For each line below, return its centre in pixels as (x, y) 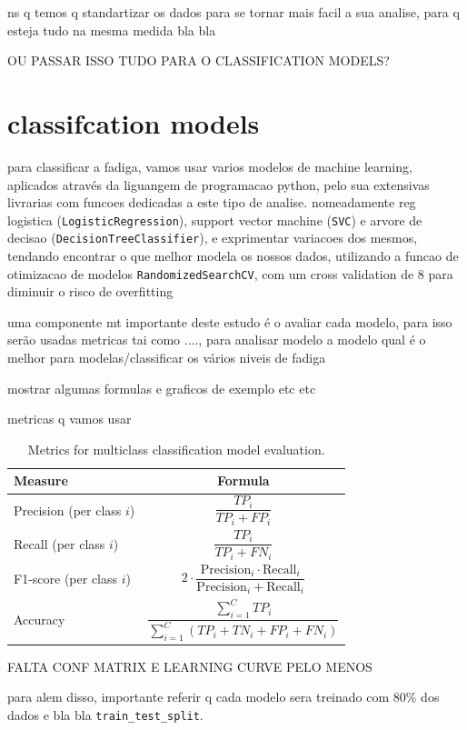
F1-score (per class (66, 579)
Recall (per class (60, 544)
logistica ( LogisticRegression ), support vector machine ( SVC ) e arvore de (215, 220)
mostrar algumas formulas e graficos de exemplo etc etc (162, 388)
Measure (41, 480)
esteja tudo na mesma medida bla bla (112, 30)
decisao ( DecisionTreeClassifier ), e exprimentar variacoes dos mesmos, (213, 238)
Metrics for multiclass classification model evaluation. (176, 449)
